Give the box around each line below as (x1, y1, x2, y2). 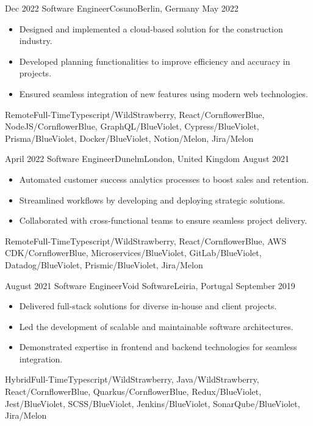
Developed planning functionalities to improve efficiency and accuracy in (19, 54, 290, 67)
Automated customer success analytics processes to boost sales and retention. (19, 172, 309, 185)
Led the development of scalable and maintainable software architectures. (19, 320, 293, 332)
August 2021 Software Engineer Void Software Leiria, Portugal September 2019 (5, 279, 295, 292)
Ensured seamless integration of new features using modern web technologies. (19, 87, 308, 100)
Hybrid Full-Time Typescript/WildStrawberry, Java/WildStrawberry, (5, 373, 259, 386)
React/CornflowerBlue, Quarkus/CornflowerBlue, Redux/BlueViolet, (5, 385, 262, 398)
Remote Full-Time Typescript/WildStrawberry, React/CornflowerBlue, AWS (5, 234, 287, 247)
